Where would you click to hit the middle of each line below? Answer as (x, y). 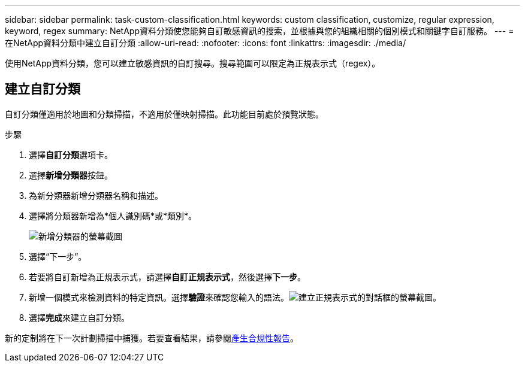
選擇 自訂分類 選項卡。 (71, 154)
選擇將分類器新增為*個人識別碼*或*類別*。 (113, 216)
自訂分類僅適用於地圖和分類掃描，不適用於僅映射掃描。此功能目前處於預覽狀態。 (164, 114)
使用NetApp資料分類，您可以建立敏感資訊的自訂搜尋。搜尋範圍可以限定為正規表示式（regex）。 (193, 63)
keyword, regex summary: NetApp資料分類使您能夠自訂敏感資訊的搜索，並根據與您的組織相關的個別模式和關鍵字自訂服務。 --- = (260, 31)
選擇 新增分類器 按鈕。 (71, 175)
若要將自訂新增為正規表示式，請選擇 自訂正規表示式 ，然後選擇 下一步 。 (167, 277)
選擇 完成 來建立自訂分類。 (79, 317)
